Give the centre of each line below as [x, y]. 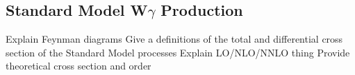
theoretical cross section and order [79, 66]
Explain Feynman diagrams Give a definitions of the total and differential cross [174, 39]
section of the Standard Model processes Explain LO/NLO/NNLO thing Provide [178, 52]
